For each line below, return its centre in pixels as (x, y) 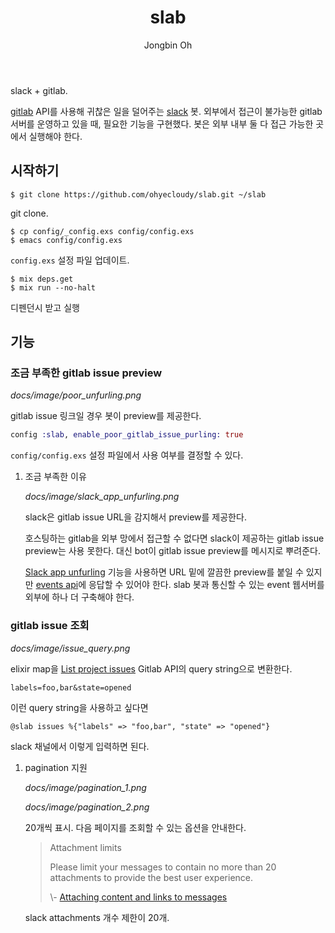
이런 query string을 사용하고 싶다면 (79, 707)
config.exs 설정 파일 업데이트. (70, 260)
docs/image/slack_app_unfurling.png (102, 497)
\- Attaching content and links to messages (138, 897)
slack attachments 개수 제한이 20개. (97, 917)
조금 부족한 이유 (55, 477)
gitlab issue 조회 (50, 626)
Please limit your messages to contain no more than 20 (163, 867)
